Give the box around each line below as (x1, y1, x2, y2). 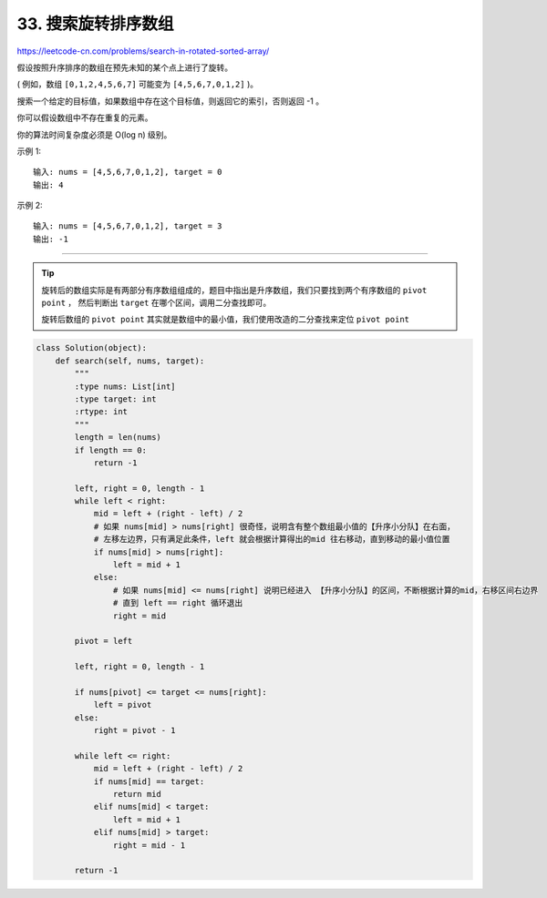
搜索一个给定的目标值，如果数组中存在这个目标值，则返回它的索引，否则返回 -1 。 (16, 96, 325, 107)
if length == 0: (74, 444, 148, 455)
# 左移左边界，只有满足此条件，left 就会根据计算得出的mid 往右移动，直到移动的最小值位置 (93, 534, 450, 545)
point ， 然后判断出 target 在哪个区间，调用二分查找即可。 (41, 297, 272, 309)
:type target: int (74, 393, 157, 404)
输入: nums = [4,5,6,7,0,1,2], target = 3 (33, 221, 222, 231)
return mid (112, 789, 161, 800)
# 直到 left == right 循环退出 (112, 597, 243, 608)
